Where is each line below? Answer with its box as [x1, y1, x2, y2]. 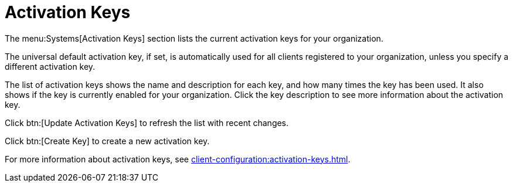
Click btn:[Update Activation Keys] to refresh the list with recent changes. [5, 117, 289, 128]
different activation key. [5, 61, 96, 72]
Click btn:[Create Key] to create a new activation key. [5, 135, 210, 146]
